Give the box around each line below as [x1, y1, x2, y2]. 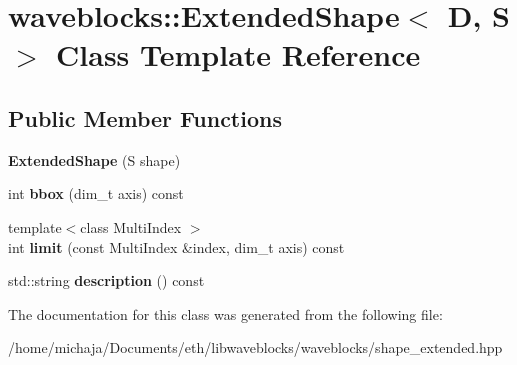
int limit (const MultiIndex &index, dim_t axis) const [8, 236, 345, 257]
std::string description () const [8, 270, 205, 291]
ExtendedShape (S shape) [8, 149, 181, 170]
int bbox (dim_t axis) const [8, 183, 184, 204]
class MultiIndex [80, 216, 182, 237]
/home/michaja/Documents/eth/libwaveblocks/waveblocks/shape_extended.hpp [8, 337, 503, 358]
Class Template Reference [56, 34, 421, 75]
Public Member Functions [8, 102, 282, 133]
